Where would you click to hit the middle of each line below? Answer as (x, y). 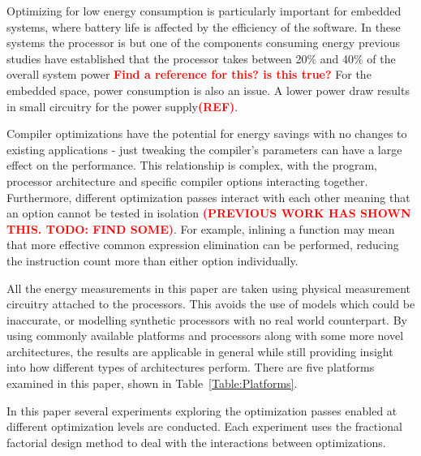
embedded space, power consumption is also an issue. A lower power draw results (208, 90)
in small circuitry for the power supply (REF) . (122, 106)
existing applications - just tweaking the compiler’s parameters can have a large (204, 149)
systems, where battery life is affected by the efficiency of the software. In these (204, 26)
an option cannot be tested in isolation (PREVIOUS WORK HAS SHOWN (209, 213)
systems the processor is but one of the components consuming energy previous (203, 43)
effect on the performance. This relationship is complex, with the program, (192, 165)
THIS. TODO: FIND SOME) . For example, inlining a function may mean (201, 228)
